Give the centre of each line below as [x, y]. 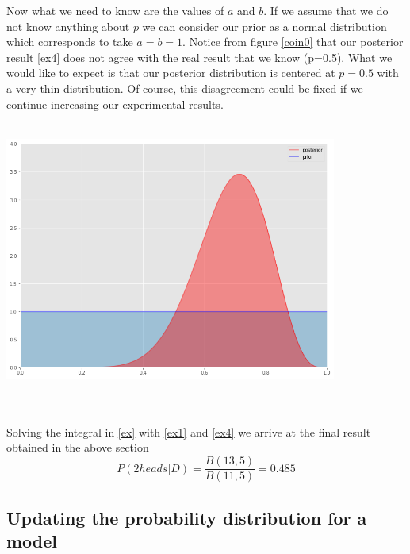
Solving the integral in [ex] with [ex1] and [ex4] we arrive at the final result [189, 431]
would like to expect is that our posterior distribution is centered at [171, 73]
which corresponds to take [70, 42]
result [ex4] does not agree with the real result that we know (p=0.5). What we [199, 57]
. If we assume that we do [326, 10]
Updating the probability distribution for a [187, 517]
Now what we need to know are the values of [115, 10]
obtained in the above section [78, 447]
